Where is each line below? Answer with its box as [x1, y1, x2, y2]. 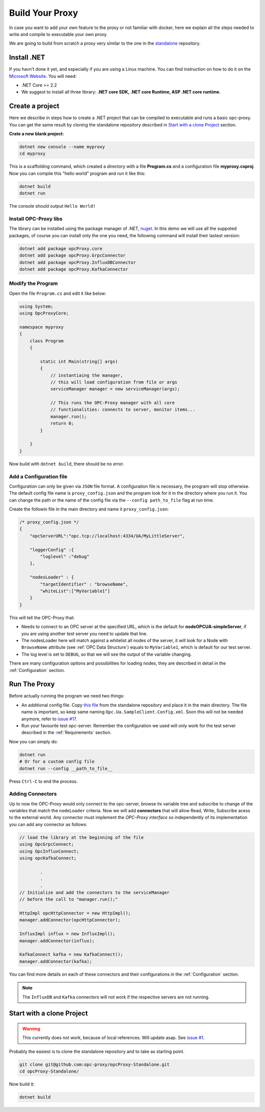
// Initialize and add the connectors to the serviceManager [19, 890, 170, 895]
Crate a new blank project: [9, 131, 64, 137]
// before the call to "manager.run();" [19, 896, 118, 902]
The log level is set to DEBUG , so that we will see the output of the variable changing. [21, 651, 192, 657]
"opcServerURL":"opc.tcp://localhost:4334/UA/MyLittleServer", [29, 533, 185, 539]
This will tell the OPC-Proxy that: [9, 614, 75, 620]
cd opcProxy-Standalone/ [19, 1069, 79, 1074]
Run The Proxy [9, 680, 55, 689]
